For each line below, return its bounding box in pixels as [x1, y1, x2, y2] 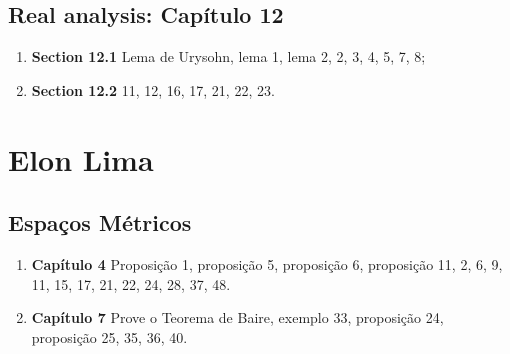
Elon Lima [8, 138, 154, 179]
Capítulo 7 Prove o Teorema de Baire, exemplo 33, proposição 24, [31, 307, 444, 328]
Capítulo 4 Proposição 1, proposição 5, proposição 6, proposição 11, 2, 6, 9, [31, 253, 503, 274]
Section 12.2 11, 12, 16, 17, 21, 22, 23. [31, 79, 275, 100]
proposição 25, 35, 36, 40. [31, 326, 188, 347]
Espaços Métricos [8, 207, 192, 238]
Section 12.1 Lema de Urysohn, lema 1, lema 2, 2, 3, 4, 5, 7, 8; [31, 46, 426, 67]
